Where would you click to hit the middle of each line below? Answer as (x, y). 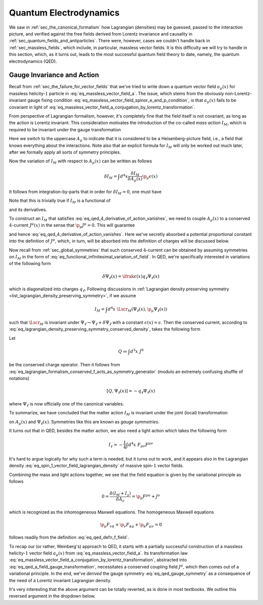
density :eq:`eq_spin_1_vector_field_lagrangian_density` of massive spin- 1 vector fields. (96, 466)
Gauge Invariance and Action (54, 75)
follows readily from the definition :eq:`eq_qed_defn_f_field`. (69, 537)
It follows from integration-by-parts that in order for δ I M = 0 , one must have (85, 192)
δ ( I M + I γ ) (120, 494)
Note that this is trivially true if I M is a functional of (60, 201)
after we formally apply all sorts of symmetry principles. (65, 152)
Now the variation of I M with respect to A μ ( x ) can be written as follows (81, 162)
